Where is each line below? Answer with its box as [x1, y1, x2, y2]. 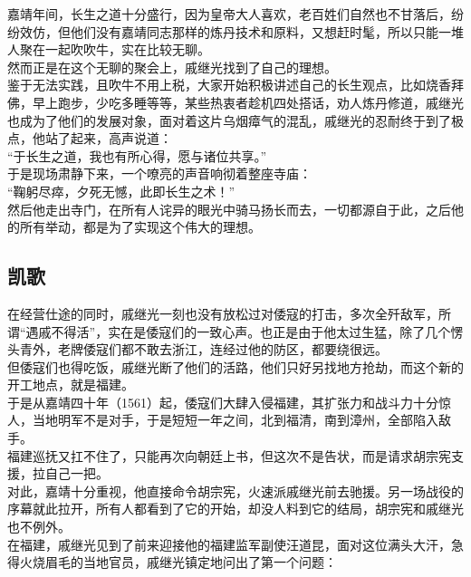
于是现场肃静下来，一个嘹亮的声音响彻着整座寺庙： [7, 164, 312, 183]
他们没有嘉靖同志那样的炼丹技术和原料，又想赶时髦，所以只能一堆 [70, 22, 464, 41]
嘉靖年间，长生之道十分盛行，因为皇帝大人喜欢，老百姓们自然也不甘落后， [7, 5, 451, 23]
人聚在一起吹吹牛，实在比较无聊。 [7, 40, 210, 59]
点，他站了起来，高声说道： [7, 129, 172, 148]
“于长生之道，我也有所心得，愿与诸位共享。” [7, 146, 267, 165]
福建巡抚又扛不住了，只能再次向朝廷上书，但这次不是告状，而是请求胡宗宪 [7, 446, 451, 465]
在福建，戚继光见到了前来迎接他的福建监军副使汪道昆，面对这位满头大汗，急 [7, 534, 464, 553]
